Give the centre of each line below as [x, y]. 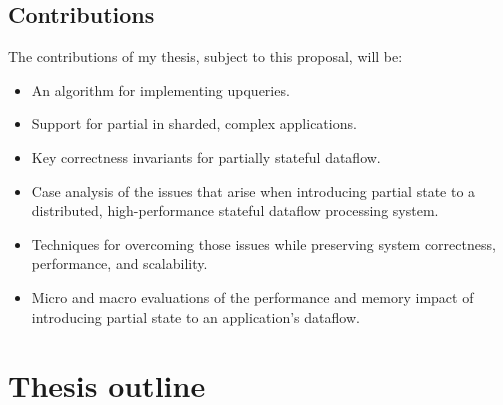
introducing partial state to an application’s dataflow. [195, 316]
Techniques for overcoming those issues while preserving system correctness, [263, 243]
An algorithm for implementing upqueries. [160, 89]
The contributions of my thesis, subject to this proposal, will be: [205, 56]
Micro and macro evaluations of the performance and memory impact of [252, 296]
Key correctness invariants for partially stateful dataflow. [206, 156]
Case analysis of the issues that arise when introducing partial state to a [253, 190]
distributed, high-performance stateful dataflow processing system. [235, 210]
